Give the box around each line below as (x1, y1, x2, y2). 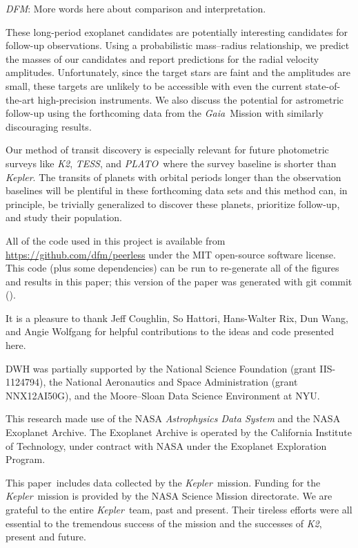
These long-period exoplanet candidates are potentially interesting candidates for (6, 24, 348, 39)
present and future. (6, 529, 86, 544)
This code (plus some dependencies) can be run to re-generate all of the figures (6, 261, 339, 275)
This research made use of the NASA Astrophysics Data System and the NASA (6, 411, 341, 426)
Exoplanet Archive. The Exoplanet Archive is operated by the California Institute (6, 425, 352, 440)
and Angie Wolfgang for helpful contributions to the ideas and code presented (6, 324, 335, 339)
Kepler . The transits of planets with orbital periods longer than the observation (6, 169, 341, 184)
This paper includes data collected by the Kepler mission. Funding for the (6, 475, 321, 489)
